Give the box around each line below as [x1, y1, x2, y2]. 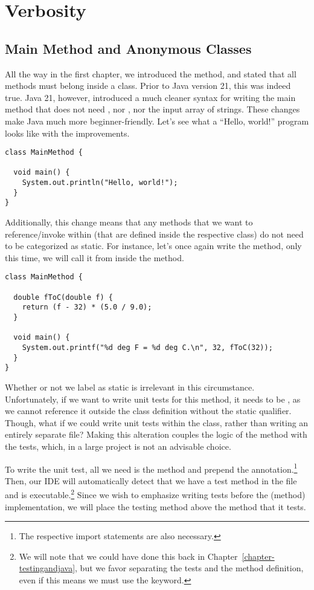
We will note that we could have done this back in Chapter [19, 549, 238, 562]
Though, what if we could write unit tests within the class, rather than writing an [5, 416, 309, 429]
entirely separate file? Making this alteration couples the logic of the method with [5, 428, 307, 441]
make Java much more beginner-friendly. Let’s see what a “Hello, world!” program [5, 114, 309, 127]
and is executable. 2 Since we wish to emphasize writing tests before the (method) [5, 487, 306, 501]
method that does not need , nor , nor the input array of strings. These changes [5, 103, 300, 115]
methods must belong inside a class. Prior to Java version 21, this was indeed [5, 79, 291, 92]
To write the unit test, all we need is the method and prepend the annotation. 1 [5, 461, 298, 475]
